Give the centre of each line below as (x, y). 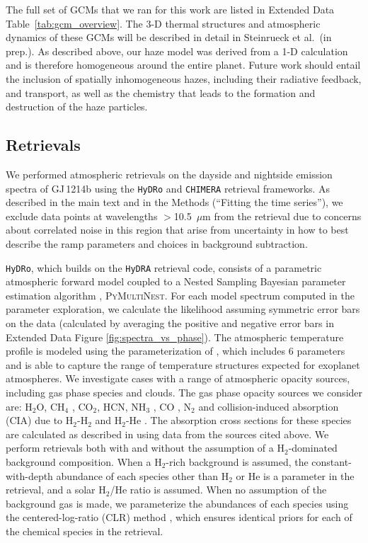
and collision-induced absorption (269, 406)
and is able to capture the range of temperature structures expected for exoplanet (183, 364)
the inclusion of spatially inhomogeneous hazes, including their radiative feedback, (184, 78)
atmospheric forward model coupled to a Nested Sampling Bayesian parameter (176, 281)
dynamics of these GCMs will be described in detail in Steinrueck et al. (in (169, 37)
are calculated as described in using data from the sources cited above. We (167, 434)
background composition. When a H (84, 461)
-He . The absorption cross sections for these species (238, 420)
